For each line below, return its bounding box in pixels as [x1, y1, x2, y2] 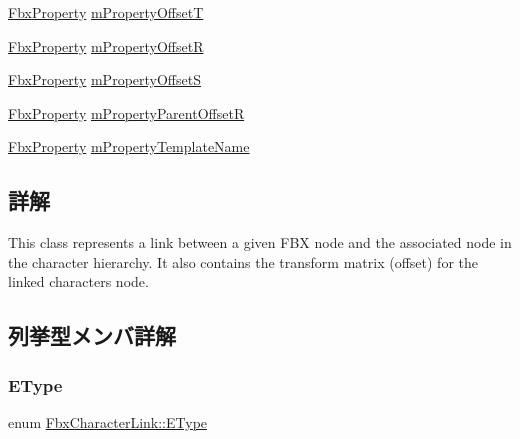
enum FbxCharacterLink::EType [8, 411, 208, 432]
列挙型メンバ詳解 [8, 320, 176, 351]
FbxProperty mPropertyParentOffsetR [8, 102, 245, 123]
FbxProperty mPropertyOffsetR [8, 35, 204, 56]
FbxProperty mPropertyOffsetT [8, 2, 204, 22]
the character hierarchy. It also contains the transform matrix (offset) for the [8, 251, 478, 272]
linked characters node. [8, 271, 149, 292]
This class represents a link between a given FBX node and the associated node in [8, 232, 512, 253]
